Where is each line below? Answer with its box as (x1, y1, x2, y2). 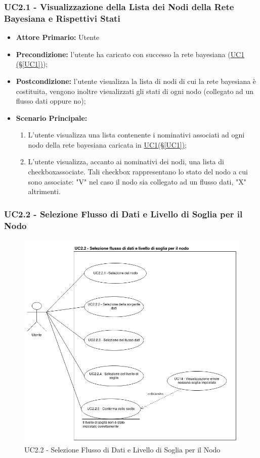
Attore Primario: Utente (16, 32, 100, 42)
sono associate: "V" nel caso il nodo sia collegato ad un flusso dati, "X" (28, 176, 246, 187)
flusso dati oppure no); (16, 96, 86, 106)
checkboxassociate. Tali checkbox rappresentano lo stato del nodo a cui (28, 166, 248, 177)
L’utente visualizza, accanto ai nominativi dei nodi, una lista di (28, 156, 224, 167)
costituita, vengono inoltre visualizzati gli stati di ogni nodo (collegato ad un (16, 85, 254, 96)
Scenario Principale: (16, 112, 88, 123)
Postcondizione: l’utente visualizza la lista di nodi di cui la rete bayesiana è (16, 75, 256, 86)
